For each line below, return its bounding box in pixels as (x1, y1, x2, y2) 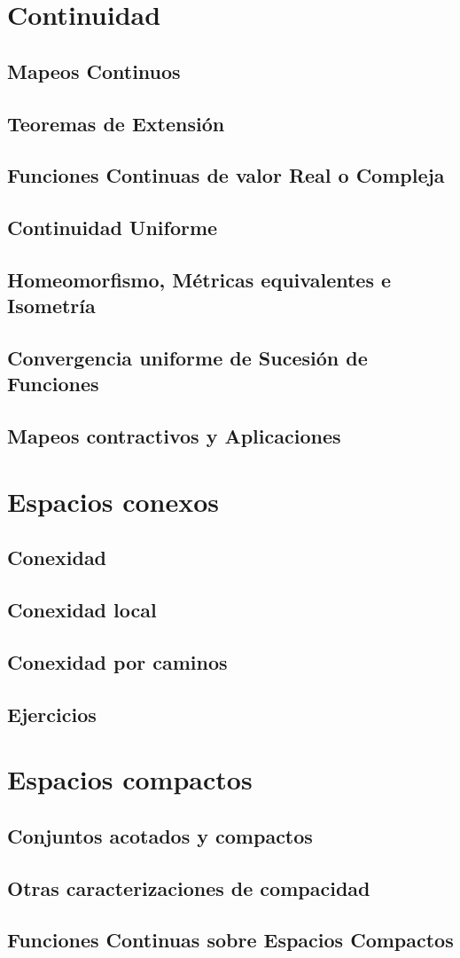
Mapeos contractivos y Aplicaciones (7, 422, 341, 450)
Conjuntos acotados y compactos (7, 821, 313, 849)
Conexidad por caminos (7, 648, 228, 675)
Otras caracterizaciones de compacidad (7, 874, 370, 901)
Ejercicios (7, 700, 97, 727)
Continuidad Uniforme (7, 214, 218, 241)
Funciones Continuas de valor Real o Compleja (7, 161, 445, 189)
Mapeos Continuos (7, 57, 181, 84)
